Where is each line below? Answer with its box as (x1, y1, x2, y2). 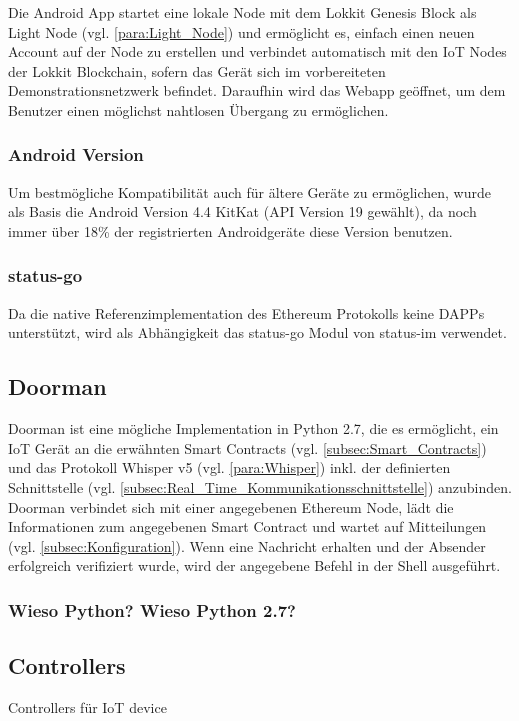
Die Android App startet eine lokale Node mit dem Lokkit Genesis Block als (8, 2, 477, 22)
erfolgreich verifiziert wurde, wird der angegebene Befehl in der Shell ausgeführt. (8, 555, 501, 576)
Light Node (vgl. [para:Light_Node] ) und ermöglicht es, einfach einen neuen (8, 21, 475, 42)
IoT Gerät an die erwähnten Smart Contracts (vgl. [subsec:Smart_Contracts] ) (8, 437, 487, 458)
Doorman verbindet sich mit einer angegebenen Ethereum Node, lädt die (8, 496, 454, 517)
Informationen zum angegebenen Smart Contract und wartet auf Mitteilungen (8, 516, 487, 537)
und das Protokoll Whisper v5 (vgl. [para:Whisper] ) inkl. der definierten (8, 457, 451, 478)
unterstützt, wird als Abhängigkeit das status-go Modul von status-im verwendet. (8, 322, 507, 343)
